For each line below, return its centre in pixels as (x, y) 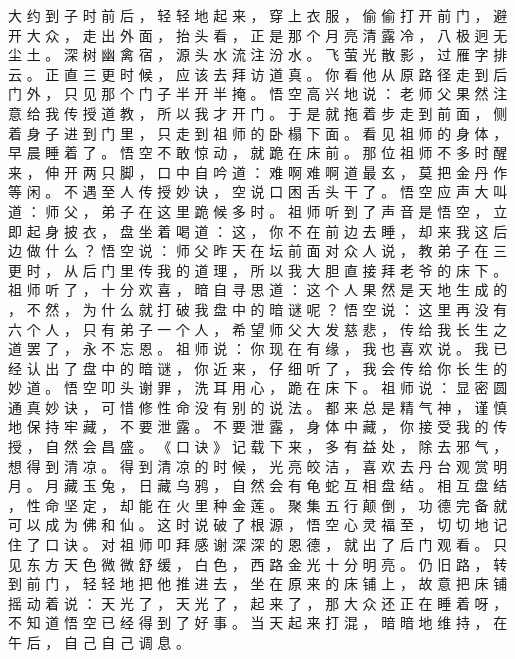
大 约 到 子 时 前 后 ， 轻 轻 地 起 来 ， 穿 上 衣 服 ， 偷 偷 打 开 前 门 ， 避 (258, 15)
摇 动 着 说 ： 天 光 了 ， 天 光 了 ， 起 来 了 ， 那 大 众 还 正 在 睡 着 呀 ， (258, 602)
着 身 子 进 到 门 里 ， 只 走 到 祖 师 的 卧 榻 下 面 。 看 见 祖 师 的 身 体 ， (258, 132)
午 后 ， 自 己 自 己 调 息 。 (99, 642)
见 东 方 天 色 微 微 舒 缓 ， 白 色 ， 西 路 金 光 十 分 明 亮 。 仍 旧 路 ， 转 (258, 563)
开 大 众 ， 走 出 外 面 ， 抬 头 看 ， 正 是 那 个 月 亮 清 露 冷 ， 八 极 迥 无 (258, 34)
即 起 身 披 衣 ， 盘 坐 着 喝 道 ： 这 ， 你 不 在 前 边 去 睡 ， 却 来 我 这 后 (258, 230)
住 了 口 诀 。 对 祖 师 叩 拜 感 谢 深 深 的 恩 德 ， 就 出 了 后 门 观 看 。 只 (258, 544)
